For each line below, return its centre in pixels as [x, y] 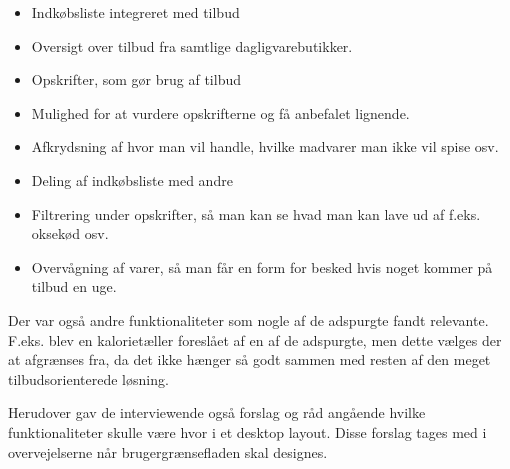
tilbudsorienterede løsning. [88, 378]
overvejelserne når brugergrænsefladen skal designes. [168, 451]
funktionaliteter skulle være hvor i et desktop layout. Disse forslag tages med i [247, 431]
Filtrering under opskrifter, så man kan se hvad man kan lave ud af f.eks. [256, 213]
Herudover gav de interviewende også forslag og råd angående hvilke [217, 412]
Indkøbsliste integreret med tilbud [135, 12]
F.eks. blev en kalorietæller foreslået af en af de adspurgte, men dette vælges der [255, 339]
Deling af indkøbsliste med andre [132, 179]
